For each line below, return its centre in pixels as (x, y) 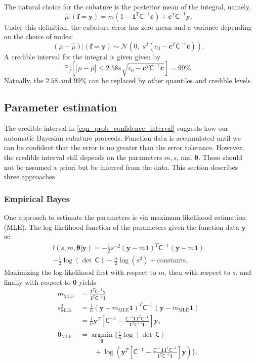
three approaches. (31, 177)
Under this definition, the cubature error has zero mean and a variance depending (128, 26)
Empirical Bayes (37, 198)
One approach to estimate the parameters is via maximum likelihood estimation (125, 217)
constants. (172, 261)
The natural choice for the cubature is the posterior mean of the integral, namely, (128, 6)
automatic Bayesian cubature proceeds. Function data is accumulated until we (123, 137)
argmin (102, 335)
